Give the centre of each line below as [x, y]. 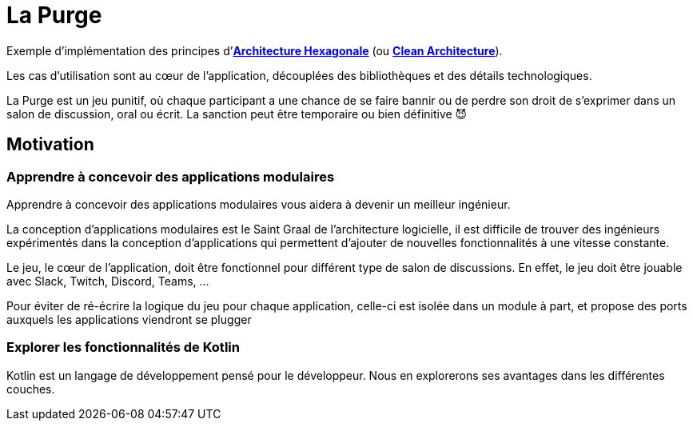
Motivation [50, 145]
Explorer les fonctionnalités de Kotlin [123, 347]
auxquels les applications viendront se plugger [129, 319]
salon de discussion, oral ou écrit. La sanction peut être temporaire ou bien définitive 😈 [237, 114]
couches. [31, 389]
